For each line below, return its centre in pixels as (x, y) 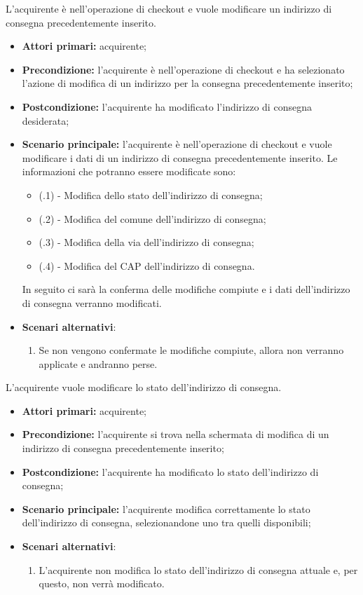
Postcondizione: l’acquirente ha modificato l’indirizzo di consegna (167, 106)
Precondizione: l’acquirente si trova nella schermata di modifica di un (176, 434)
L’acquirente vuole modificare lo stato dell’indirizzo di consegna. (144, 387)
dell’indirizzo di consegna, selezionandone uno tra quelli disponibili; (166, 522)
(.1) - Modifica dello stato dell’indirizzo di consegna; (151, 194)
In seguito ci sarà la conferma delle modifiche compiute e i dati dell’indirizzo (186, 289)
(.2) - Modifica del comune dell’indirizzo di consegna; (152, 218)
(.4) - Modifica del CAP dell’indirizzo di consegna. (147, 265)
